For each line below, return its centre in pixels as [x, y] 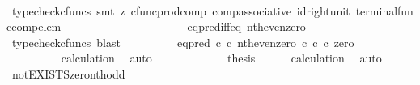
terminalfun [384, 10]
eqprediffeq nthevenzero [246, 26]
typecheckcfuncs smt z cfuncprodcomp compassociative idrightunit [181, 10]
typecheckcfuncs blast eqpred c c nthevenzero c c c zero [183, 42]
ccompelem [34, 26]
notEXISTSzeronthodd [68, 73]
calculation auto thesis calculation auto [221, 58]
